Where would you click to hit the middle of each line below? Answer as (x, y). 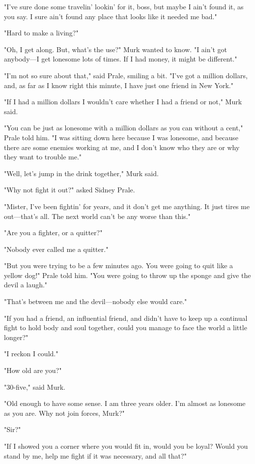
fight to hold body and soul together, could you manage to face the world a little (126, 327)
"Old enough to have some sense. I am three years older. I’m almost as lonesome (125, 403)
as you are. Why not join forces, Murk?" (64, 413)
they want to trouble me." (43, 157)
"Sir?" (13, 429)
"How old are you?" (33, 370)
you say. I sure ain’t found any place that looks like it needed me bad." (111, 16)
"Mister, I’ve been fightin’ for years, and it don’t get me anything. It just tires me (127, 206)
